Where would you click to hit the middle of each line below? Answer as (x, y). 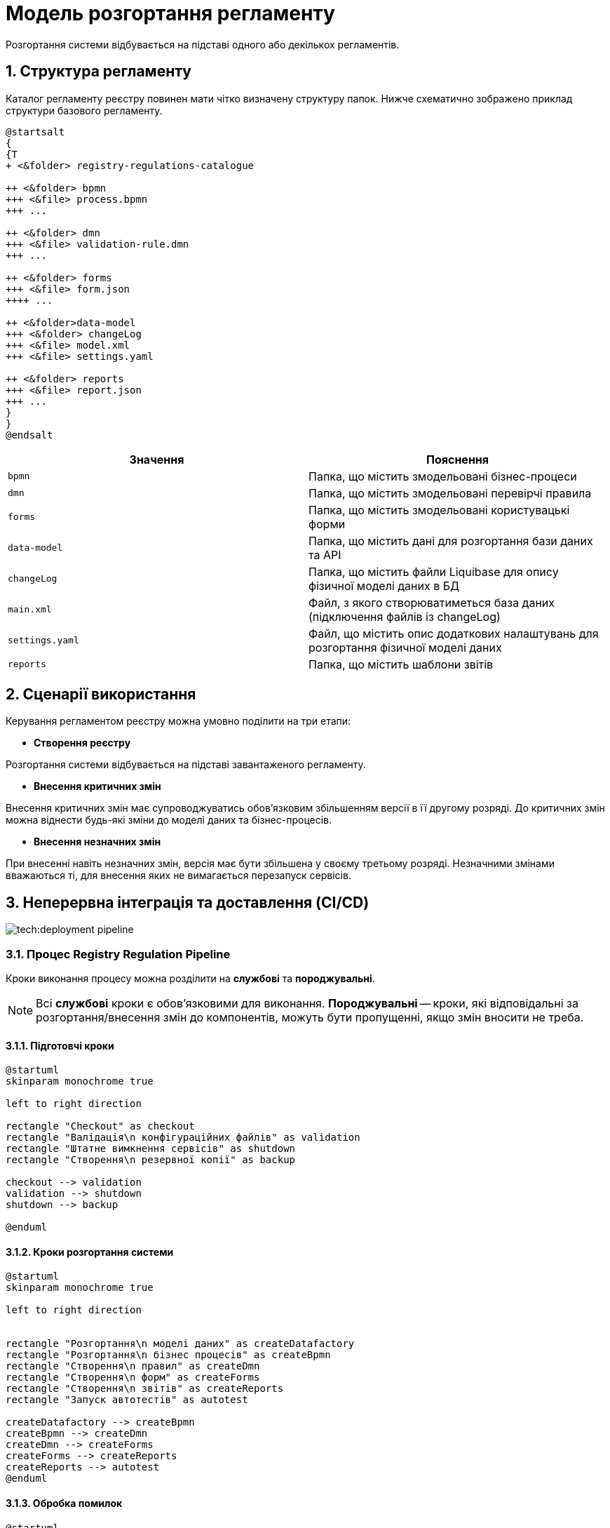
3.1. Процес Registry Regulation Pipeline (118, 954)
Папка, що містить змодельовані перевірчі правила (450, 493)
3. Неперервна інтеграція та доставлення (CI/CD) (188, 902)
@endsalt (29, 435)
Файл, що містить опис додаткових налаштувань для (454, 633)
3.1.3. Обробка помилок (64, 1503)
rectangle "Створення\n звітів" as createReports (145, 1389)
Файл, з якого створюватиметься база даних (432, 602)
